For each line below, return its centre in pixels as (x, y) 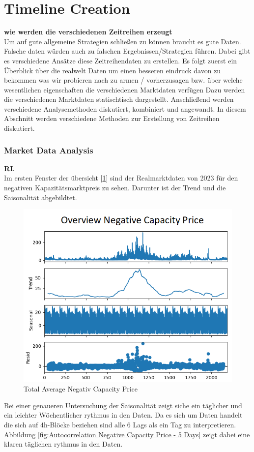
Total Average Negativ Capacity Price (81, 389)
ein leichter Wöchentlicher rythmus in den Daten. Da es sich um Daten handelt (123, 415)
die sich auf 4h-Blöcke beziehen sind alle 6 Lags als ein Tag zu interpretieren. (120, 425)
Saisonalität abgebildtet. (41, 197)
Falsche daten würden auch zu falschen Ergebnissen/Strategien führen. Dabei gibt (127, 51)
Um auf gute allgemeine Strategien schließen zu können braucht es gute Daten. (123, 41)
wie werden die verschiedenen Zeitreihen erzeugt (88, 32)
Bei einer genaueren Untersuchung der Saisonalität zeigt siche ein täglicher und (123, 405)
